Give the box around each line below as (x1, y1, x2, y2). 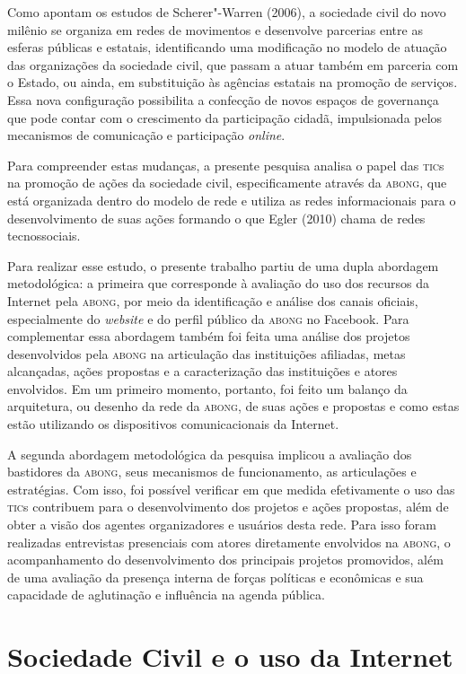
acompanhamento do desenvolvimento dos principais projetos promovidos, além (7, 550, 444, 569)
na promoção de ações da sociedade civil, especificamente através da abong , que (7, 173, 447, 192)
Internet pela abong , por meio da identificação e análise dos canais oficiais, (7, 291, 418, 310)
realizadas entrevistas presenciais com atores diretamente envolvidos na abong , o (7, 532, 451, 551)
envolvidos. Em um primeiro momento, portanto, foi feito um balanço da (7, 379, 408, 398)
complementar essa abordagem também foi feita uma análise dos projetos (7, 327, 410, 346)
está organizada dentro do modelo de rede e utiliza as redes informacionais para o (7, 190, 456, 209)
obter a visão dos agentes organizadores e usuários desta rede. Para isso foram (7, 515, 436, 534)
